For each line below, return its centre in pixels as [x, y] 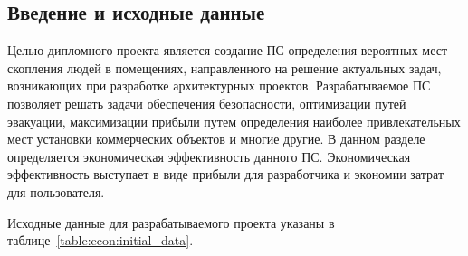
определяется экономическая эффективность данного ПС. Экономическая [209, 156]
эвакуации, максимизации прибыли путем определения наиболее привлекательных [234, 121]
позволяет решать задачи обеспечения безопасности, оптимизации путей [207, 103]
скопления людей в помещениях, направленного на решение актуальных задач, [224, 67]
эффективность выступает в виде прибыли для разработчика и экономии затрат [226, 174]
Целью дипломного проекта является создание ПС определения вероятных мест [228, 50]
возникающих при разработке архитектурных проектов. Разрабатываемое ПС [219, 85]
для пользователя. [56, 191]
